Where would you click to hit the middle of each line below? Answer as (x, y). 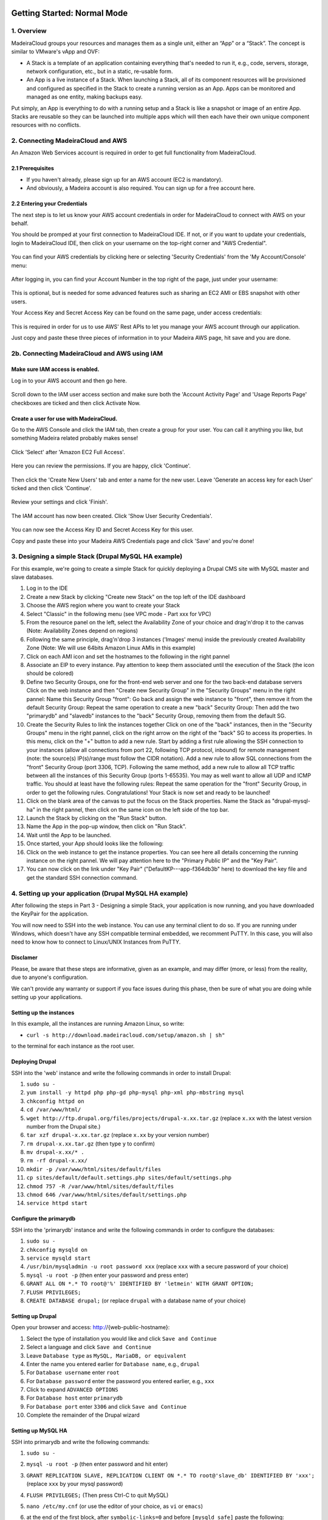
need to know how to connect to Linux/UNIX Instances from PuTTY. (96, 942)
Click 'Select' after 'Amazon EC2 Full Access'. (68, 452)
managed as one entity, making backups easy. (84, 97)
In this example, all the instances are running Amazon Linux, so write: (98, 1024)
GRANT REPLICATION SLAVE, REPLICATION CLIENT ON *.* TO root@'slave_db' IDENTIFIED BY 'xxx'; (171, 1475)
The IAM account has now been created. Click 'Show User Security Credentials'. (112, 516)
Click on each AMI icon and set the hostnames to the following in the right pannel (128, 656)
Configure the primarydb (43, 1218)
